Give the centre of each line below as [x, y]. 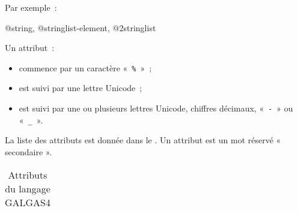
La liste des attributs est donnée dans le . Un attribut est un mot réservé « [143, 140]
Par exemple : [31, 7]
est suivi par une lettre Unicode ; [81, 88]
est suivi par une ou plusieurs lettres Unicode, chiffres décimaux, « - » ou [156, 108]
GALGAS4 [28, 202]
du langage [28, 188]
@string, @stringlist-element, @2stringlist [81, 27]
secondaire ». [29, 151]
